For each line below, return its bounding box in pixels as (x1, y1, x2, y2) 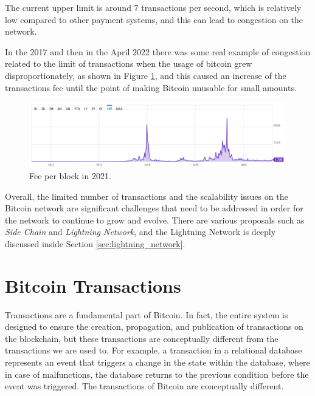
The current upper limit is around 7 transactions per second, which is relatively (5, 1, 302, 13)
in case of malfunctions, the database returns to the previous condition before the (5, 367, 309, 380)
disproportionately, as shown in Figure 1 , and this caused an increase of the (5, 69, 286, 81)
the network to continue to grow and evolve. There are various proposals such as (5, 213, 305, 226)
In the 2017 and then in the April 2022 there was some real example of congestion (5, 45, 311, 58)
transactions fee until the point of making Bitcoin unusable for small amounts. (5, 81, 297, 94)
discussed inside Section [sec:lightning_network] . (5, 237, 185, 250)
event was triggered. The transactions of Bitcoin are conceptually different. (5, 380, 284, 392)
